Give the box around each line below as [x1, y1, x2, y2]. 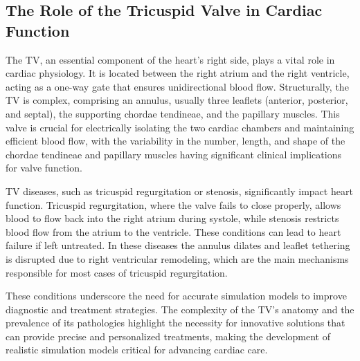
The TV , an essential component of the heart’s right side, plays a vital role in [6, 52, 335, 66]
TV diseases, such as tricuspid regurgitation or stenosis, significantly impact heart [6, 183, 353, 198]
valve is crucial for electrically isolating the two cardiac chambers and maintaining [6, 120, 354, 134]
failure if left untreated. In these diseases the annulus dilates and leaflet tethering [6, 238, 350, 252]
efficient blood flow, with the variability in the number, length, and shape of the [6, 133, 345, 148]
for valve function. [6, 160, 82, 175]
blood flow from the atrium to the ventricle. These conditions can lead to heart [6, 224, 341, 239]
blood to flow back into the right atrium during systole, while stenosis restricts [6, 211, 339, 225]
